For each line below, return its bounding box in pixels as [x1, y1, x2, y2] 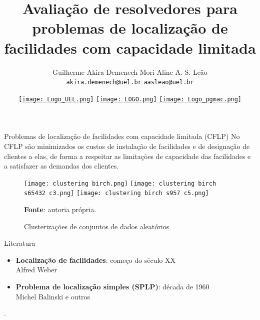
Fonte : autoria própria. [24, 204, 96, 215]
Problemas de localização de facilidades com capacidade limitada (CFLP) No [4, 131, 240, 141]
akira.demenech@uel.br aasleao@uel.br [66, 79, 194, 86]
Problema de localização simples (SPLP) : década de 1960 [15, 281, 209, 292]
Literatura [4, 238, 35, 248]
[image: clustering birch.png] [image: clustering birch [24, 180, 216, 187]
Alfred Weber [15, 264, 57, 275]
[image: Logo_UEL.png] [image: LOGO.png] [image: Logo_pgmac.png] [18, 95, 242, 103]
